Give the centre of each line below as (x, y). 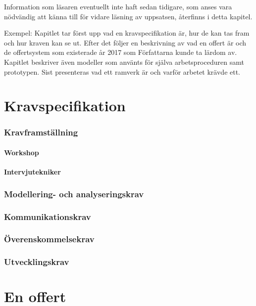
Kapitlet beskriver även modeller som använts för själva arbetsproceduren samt (124, 62)
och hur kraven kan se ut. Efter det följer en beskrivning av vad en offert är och (125, 42)
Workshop (22, 152)
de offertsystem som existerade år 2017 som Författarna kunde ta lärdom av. (121, 52)
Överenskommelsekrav (49, 239)
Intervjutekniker (32, 172)
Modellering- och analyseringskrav (74, 194)
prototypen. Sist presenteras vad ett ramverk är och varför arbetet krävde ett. (122, 71)
